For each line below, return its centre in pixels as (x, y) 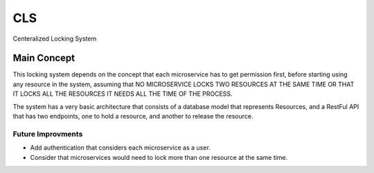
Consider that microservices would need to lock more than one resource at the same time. (159, 157)
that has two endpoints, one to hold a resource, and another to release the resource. (133, 116)
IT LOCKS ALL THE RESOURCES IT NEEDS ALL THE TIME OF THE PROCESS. (123, 94)
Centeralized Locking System (55, 39)
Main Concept (44, 58)
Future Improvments (48, 134)
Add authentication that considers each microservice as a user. (120, 147)
